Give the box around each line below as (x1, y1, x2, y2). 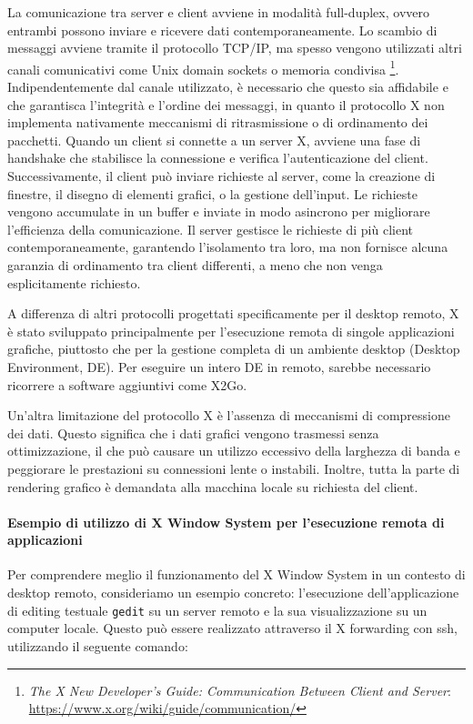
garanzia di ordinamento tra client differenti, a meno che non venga (7, 255, 383, 274)
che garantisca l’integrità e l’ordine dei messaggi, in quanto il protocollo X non (7, 95, 445, 114)
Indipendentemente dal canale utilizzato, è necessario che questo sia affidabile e (7, 77, 448, 96)
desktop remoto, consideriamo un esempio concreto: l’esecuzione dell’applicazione (7, 583, 459, 602)
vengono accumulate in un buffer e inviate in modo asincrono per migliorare (7, 202, 430, 221)
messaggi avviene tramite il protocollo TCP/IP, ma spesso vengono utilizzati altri (7, 38, 462, 57)
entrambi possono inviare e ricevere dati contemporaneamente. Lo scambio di (7, 20, 438, 39)
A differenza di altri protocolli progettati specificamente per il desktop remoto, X (7, 304, 459, 323)
